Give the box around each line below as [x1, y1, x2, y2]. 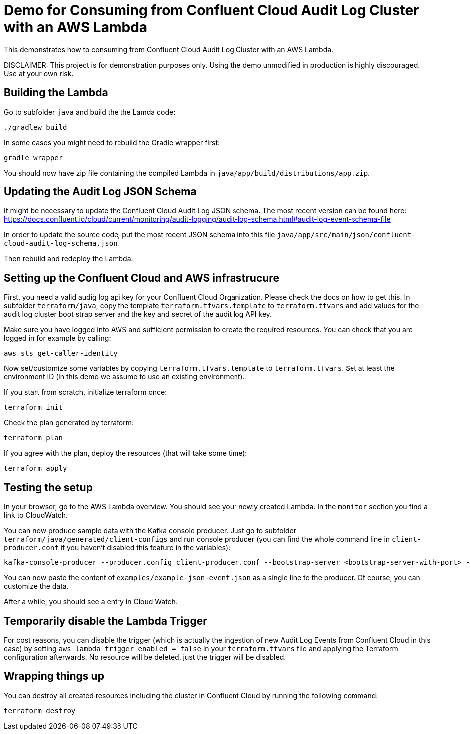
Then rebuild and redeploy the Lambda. [4, 254, 133, 263]
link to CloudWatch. [4, 511, 68, 520]
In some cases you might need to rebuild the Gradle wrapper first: [4, 138, 220, 147]
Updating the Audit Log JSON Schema [4, 185, 197, 198]
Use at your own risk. [4, 69, 74, 78]
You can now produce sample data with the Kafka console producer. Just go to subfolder [4, 526, 296, 535]
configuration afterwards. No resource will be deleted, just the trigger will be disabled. [4, 652, 286, 661]
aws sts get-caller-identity [4, 349, 117, 358]
